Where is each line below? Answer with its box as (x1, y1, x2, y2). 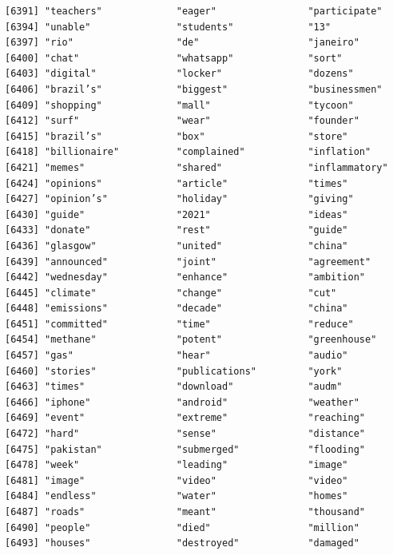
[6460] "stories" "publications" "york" (5, 365, 343, 377)
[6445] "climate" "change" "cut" (5, 287, 337, 299)
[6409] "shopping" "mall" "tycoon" (5, 99, 354, 111)
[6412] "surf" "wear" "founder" (5, 115, 359, 127)
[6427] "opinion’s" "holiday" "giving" (5, 193, 354, 205)
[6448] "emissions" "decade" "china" (5, 303, 348, 315)
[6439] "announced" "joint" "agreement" (5, 256, 371, 268)
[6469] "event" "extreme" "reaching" (5, 412, 366, 424)
